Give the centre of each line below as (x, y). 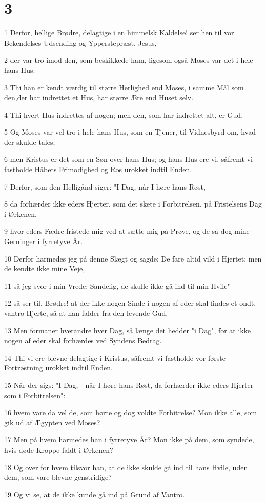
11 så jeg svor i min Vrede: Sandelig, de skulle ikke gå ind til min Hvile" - (120, 285)
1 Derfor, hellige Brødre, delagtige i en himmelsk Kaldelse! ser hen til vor (119, 33)
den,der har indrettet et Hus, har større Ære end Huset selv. (99, 97)
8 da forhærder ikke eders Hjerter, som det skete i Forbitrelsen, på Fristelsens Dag (133, 204)
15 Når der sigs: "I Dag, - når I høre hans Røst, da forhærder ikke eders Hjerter (129, 385)
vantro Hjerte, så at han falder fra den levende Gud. (86, 313)
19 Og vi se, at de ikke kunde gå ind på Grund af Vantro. (95, 494)
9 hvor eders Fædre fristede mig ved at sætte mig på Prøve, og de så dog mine (127, 231)
